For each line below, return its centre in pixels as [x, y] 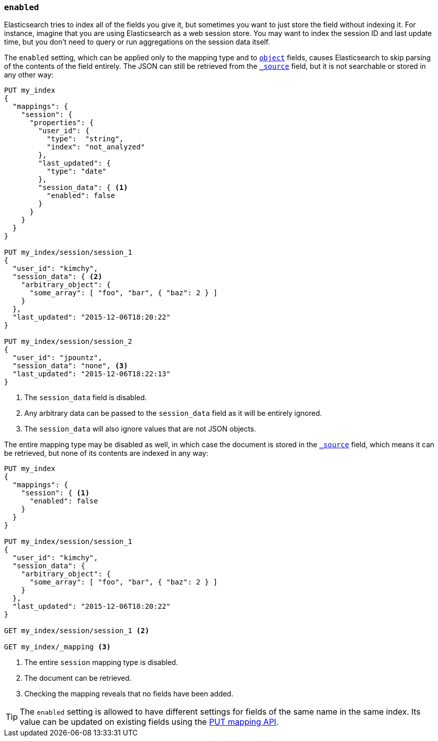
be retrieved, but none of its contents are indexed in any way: [106, 453]
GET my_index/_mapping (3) [57, 647]
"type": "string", [85, 139]
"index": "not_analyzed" [96, 147]
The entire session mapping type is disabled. [101, 662]
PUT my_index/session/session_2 [68, 342]
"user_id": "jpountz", [57, 358]
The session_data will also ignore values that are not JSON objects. [140, 429]
